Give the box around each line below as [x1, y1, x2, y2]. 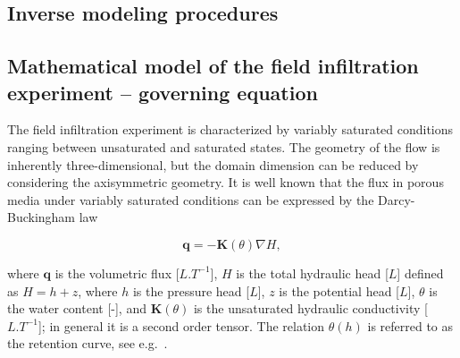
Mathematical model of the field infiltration [7, 52, 419, 80]
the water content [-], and [7, 299, 146, 318]
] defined [397, 263, 444, 282]
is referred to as [367, 316, 454, 335]
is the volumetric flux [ [54, 263, 180, 282]
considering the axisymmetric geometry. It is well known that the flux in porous [7, 173, 444, 192]
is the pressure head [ [132, 281, 250, 300]
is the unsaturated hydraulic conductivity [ [193, 299, 428, 318]
